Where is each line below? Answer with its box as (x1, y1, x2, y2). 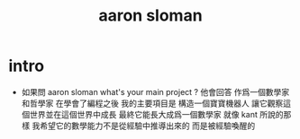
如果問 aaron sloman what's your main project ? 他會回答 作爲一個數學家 (21, 86, 290, 97)
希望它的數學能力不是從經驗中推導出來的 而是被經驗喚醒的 (39, 120, 256, 131)
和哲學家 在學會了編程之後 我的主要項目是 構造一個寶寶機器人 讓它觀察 (21, 98, 284, 109)
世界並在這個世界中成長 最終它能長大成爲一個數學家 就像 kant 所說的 (29, 109, 284, 119)
